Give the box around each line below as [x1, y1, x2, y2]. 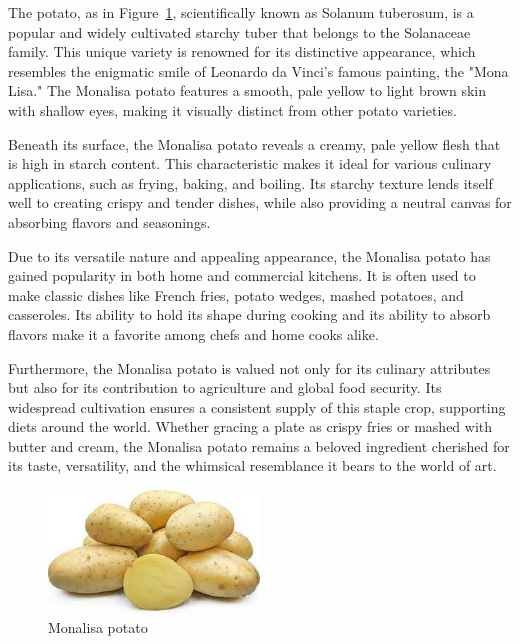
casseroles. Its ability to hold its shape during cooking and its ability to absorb [8, 304, 491, 325]
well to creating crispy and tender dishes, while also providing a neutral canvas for [8, 192, 512, 213]
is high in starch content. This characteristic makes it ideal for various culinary [8, 153, 492, 174]
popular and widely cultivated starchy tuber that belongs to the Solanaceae [8, 21, 471, 42]
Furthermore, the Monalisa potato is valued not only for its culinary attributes [8, 357, 491, 378]
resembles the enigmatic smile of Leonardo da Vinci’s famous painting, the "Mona [8, 60, 509, 81]
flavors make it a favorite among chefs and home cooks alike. [8, 323, 379, 344]
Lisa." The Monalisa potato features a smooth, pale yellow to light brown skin [8, 80, 487, 101]
